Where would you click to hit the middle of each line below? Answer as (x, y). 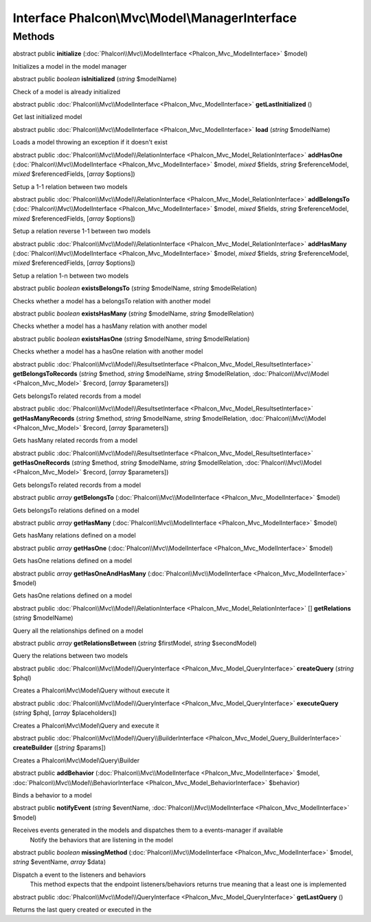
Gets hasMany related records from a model (75, 441)
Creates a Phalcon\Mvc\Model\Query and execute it (86, 725)
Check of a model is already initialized (66, 91)
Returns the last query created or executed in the (82, 909)
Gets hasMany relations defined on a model (75, 536)
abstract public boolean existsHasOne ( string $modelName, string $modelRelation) (131, 339)
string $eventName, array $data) (59, 862)
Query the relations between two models (70, 656)
